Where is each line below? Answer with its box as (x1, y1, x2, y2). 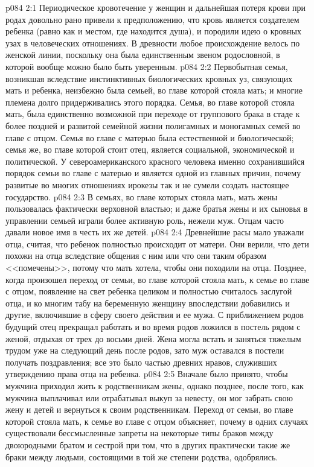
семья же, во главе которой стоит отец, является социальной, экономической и (5, 143, 295, 156)
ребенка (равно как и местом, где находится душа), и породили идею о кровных (5, 25, 301, 37)
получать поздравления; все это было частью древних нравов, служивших (5, 355, 277, 368)
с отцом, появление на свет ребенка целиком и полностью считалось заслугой (5, 285, 292, 297)
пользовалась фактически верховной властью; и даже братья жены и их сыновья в (5, 202, 308, 215)
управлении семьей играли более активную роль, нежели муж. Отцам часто (5, 214, 284, 226)
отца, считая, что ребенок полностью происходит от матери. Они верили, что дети (5, 237, 309, 250)
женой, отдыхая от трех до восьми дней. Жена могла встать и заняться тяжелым (5, 332, 301, 345)
